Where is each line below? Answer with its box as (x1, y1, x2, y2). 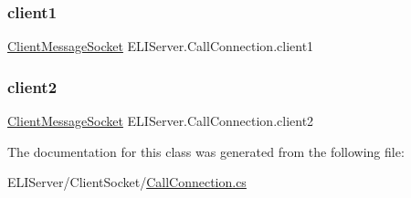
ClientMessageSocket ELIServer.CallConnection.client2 (7, 111, 314, 130)
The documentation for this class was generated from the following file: (7, 141, 405, 161)
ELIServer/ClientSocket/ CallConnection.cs (7, 172, 247, 192)
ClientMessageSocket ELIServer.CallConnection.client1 (7, 36, 314, 56)
